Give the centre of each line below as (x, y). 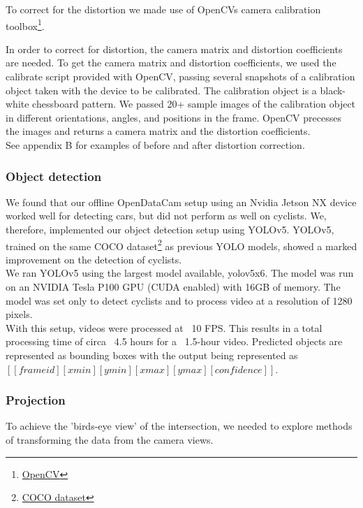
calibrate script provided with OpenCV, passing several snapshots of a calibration (180, 77)
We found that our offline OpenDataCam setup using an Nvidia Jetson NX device (181, 202)
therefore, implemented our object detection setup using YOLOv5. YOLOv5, (170, 229)
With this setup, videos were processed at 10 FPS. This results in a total (164, 327)
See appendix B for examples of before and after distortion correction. (155, 145)
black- (333, 90)
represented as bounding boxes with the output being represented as (152, 355)
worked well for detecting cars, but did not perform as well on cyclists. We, (166, 216)
